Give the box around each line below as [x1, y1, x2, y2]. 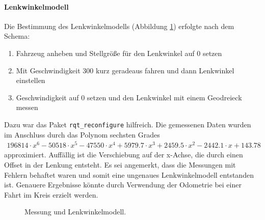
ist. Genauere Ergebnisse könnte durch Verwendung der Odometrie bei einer [4, 179, 242, 190]
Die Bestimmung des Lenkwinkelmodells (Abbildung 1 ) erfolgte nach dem [4, 20, 234, 31]
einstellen [16, 75, 45, 86]
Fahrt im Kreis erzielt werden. [4, 189, 98, 200]
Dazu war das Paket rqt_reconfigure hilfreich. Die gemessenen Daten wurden [4, 119, 251, 129]
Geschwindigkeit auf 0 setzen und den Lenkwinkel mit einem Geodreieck [16, 92, 242, 102]
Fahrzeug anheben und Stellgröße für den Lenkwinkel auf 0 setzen [16, 47, 222, 58]
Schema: [4, 31, 30, 41]
